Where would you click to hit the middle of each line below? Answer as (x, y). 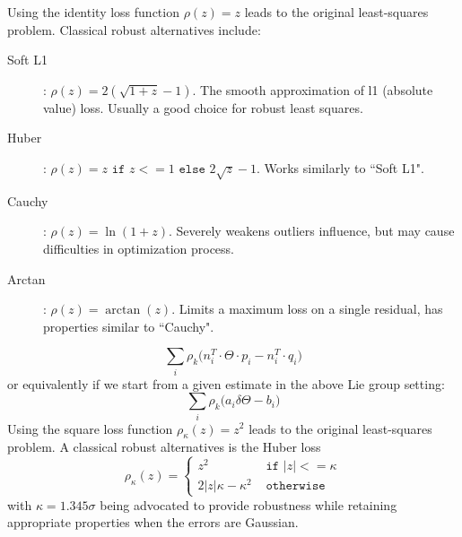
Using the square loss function (90, 428)
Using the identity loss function (93, 12)
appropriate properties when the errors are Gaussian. (153, 522)
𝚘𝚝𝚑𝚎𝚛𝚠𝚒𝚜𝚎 (296, 486)
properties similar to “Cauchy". (129, 326)
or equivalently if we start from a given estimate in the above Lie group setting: (226, 383)
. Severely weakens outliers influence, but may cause (312, 231)
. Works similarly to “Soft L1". (340, 167)
